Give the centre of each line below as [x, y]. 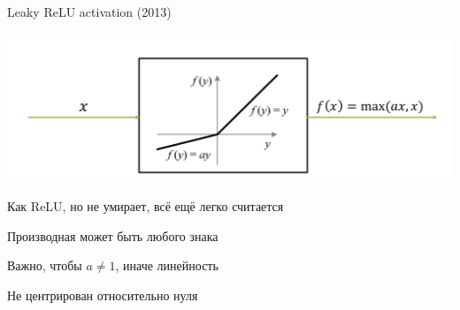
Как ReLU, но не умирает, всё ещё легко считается [146, 206]
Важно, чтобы [45, 265]
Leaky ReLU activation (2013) [89, 11]
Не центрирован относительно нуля [103, 295]
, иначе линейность [167, 265]
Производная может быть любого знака [113, 235]
